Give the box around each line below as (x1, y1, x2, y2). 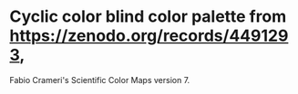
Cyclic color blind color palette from (9, 6, 287, 27)
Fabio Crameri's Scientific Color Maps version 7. (9, 74, 190, 85)
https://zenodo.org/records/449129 (9, 25, 289, 46)
